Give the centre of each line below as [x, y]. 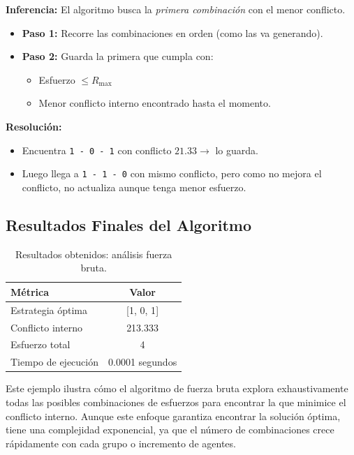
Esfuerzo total [40, 344]
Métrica [30, 291]
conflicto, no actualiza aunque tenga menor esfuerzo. [134, 187]
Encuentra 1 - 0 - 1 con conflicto [97, 150]
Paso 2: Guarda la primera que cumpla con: [118, 56]
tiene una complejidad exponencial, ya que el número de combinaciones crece [170, 430]
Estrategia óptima [49, 309]
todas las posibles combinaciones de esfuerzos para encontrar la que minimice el [176, 402]
